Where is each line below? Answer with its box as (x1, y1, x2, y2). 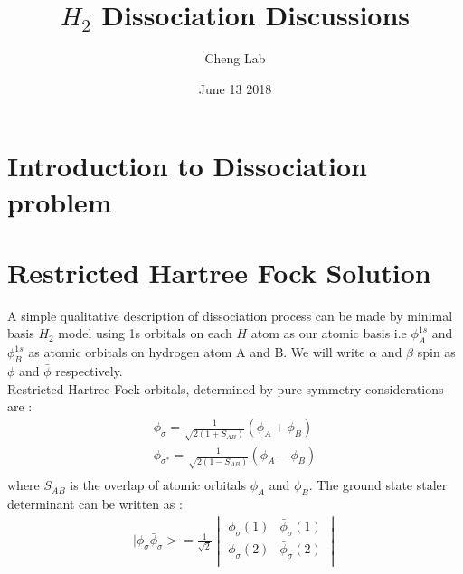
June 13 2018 (198, 79, 272, 98)
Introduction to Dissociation (7, 147, 367, 184)
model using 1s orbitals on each (58, 324, 232, 343)
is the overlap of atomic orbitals (70, 475, 246, 494)
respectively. (55, 362, 123, 380)
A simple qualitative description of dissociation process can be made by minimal (7, 306, 453, 325)
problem (7, 183, 112, 220)
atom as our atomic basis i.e (250, 324, 407, 343)
